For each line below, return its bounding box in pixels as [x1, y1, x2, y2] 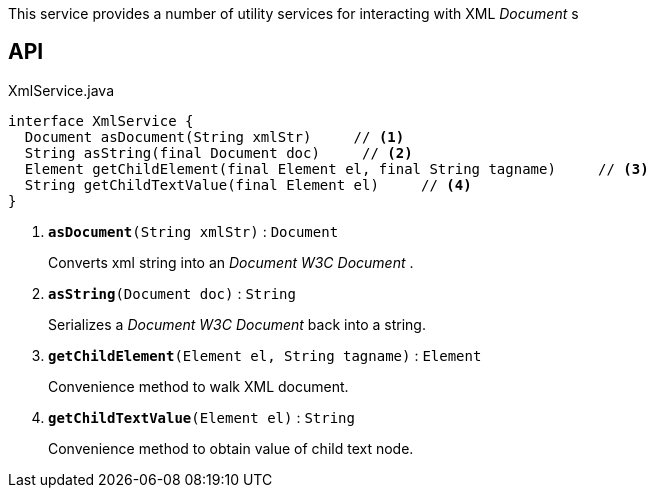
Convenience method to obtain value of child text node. [48, 439, 414, 457]
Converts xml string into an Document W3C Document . [48, 253, 414, 271]
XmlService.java [8, 81, 114, 99]
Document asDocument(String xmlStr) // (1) [24, 128, 405, 145]
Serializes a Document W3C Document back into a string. [48, 315, 426, 333]
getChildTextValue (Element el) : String [48, 408, 355, 426]
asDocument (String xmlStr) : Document [48, 222, 339, 240]
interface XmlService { [8, 112, 194, 129]
